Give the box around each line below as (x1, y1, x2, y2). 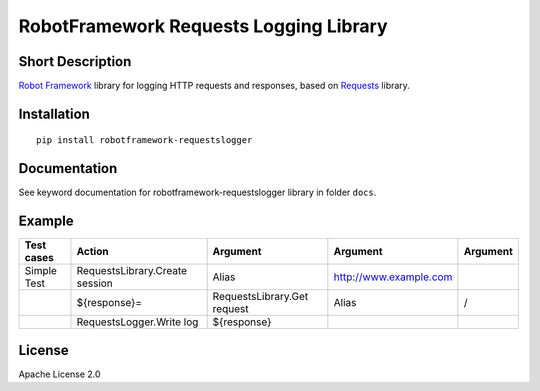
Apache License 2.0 (18, 368, 101, 380)
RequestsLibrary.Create (76, 264, 188, 278)
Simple (24, 264, 57, 278)
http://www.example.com (333, 270, 453, 284)
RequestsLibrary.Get (212, 290, 309, 304)
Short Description (18, 53, 132, 70)
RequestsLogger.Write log (76, 315, 199, 329)
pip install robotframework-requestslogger (36, 135, 253, 146)
